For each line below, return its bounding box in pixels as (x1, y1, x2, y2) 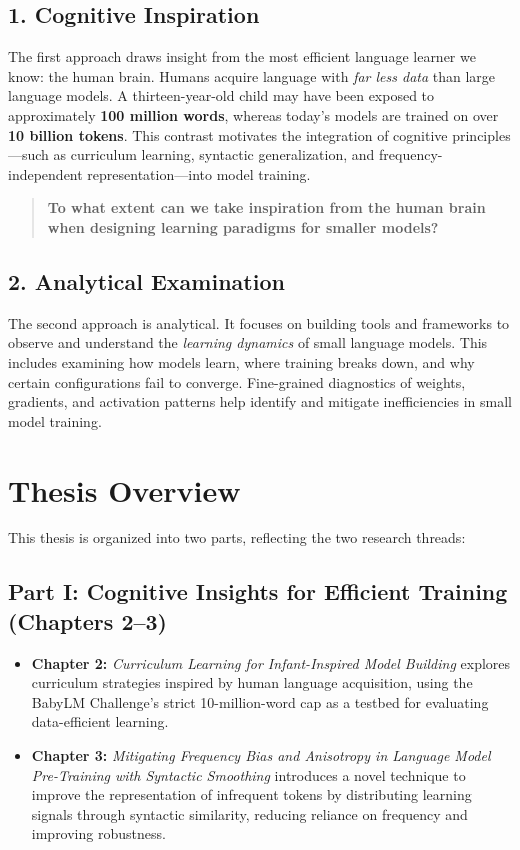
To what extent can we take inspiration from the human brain (47, 197, 486, 218)
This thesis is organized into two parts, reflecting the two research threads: (8, 527, 466, 548)
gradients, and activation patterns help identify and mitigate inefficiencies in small (8, 391, 513, 412)
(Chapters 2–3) (8, 605, 168, 636)
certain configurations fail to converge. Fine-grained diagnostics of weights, (8, 371, 466, 392)
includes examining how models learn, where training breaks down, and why (8, 351, 475, 372)
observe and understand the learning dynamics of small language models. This (8, 332, 488, 353)
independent (8, 163, 83, 184)
